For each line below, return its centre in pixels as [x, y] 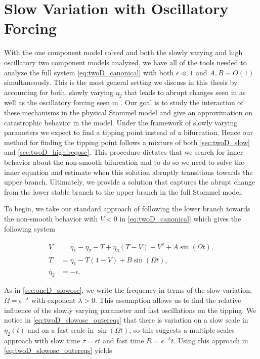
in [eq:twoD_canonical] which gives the [180, 219]
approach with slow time [42, 340]
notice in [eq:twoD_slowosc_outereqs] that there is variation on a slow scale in [126, 320]
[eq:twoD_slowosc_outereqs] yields [58, 350]
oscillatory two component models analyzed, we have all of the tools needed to [125, 62]
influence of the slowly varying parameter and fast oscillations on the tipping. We [130, 310]
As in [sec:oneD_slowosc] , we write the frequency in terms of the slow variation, [128, 290]
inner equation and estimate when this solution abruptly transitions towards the [128, 172]
